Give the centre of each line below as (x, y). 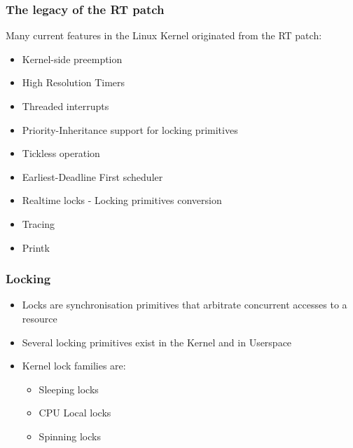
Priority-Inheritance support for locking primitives (130, 129)
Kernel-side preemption (72, 59)
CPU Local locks (75, 413)
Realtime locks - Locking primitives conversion (122, 200)
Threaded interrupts (65, 106)
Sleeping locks (69, 389)
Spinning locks (70, 436)
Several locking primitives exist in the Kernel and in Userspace (157, 342)
